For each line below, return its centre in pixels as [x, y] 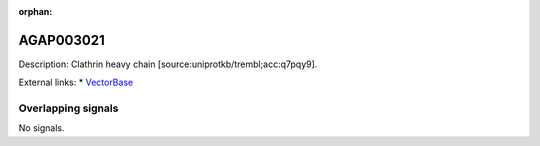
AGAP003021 [61, 40]
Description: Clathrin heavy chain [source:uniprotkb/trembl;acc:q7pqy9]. [168, 64]
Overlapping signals [68, 108]
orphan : [35, 11]
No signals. [41, 128]
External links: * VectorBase [76, 82]
